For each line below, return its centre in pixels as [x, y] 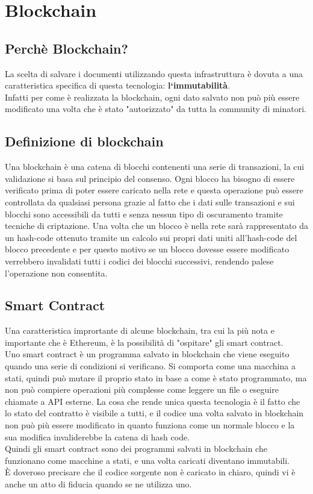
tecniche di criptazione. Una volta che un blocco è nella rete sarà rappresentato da [156, 226]
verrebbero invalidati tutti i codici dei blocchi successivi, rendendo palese [139, 261]
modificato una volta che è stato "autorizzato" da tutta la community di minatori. [156, 109]
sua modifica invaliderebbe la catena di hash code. [98, 436]
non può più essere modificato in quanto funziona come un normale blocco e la [150, 425]
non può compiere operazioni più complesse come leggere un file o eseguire [142, 389]
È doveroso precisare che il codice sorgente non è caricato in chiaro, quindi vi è [150, 472]
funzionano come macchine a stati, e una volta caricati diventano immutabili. [147, 460]
